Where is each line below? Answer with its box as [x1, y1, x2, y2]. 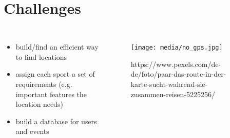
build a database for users [15, 116, 97, 126]
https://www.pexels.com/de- [130, 58, 221, 69]
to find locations [15, 51, 67, 62]
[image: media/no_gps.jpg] [130, 44, 223, 52]
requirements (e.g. [15, 78, 72, 89]
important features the [15, 88, 87, 99]
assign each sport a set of [15, 68, 95, 79]
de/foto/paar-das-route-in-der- [130, 68, 226, 79]
